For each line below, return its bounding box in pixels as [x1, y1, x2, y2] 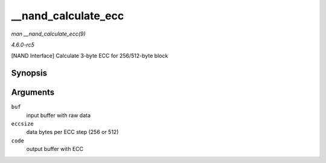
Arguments [11, 88, 55, 98]
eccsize [11, 121, 34, 127]
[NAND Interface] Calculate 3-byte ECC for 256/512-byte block [11, 52, 168, 60]
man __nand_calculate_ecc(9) [11, 30, 86, 37]
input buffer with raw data [26, 112, 91, 119]
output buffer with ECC [26, 145, 84, 153]
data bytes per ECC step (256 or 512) [26, 129, 119, 136]
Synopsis [11, 68, 48, 78]
